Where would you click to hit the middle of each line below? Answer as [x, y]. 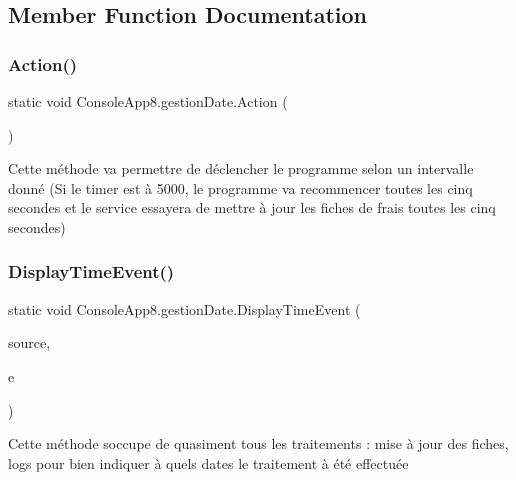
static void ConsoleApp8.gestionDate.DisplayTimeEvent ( [184, 308]
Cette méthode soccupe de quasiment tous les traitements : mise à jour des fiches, [258, 443]
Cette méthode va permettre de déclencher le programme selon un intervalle [241, 168]
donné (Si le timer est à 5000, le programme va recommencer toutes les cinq [240, 187]
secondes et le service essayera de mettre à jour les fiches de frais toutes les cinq [252, 207]
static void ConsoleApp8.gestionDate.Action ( [148, 101]
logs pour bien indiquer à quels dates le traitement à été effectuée [208, 462]
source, [29, 342]
